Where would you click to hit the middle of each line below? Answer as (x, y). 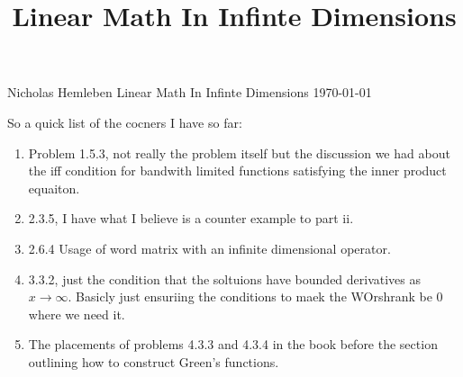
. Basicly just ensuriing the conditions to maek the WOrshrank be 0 (255, 296)
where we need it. (77, 314)
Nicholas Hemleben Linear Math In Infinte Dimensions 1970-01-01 (190, 92)
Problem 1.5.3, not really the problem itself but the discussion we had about (239, 153)
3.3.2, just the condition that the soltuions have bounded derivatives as (225, 278)
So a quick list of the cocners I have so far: (125, 122)
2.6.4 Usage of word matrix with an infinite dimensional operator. (209, 248)
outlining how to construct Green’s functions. (154, 361)
